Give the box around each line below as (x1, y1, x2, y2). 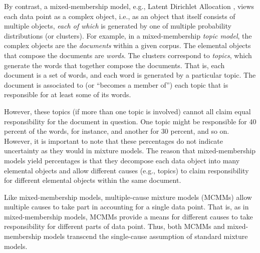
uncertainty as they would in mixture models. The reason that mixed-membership (4, 145, 256, 156)
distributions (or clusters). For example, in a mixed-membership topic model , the (4, 30, 252, 41)
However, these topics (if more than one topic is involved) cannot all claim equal (4, 106, 251, 116)
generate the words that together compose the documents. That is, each (4, 60, 225, 70)
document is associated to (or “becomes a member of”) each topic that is (4, 79, 228, 90)
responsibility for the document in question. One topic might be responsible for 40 (4, 116, 256, 126)
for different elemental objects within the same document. (4, 175, 181, 185)
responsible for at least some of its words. (4, 89, 131, 100)
